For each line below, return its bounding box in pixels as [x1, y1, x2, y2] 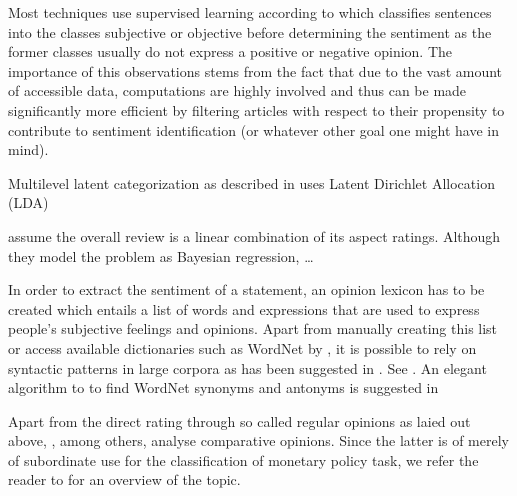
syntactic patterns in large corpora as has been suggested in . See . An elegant [8, 357, 487, 378]
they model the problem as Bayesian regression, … [8, 245, 314, 266]
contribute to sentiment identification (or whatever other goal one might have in [8, 119, 500, 140]
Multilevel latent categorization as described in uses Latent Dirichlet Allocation [8, 172, 495, 193]
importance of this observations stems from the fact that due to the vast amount [8, 60, 503, 81]
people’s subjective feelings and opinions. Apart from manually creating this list [8, 318, 498, 339]
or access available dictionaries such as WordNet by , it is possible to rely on [8, 337, 477, 358]
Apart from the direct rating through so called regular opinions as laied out [8, 410, 471, 431]
